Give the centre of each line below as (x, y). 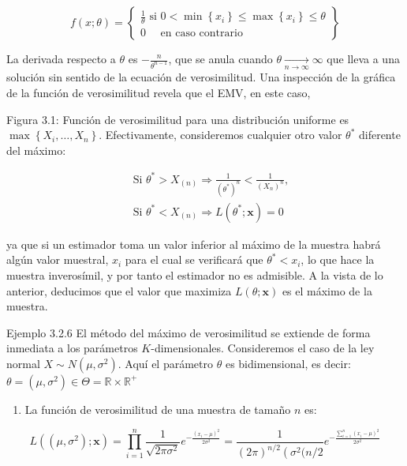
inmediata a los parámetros (72, 348)
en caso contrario (202, 34)
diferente (379, 135)
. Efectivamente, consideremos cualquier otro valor (220, 135)
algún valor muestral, (58, 259)
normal (23, 363)
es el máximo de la (327, 290)
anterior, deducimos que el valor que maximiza (119, 290)
